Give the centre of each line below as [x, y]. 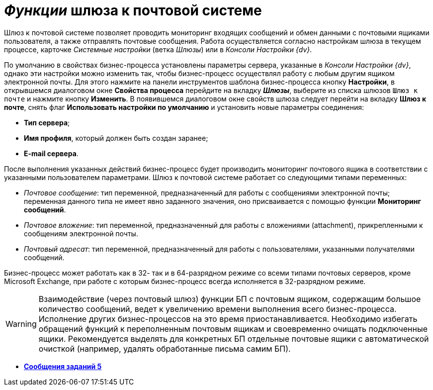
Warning [21, 324]
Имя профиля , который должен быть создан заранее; [116, 138]
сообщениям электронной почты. [81, 233]
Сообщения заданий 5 [63, 366]
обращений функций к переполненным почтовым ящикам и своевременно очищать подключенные [233, 329]
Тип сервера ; [47, 122]
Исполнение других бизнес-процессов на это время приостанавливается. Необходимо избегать [228, 319]
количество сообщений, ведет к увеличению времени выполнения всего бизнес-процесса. [217, 309]
